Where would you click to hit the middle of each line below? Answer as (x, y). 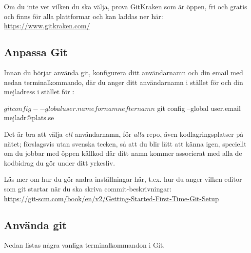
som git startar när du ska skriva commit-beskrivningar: (88, 188)
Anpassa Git (36, 52)
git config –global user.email (199, 108)
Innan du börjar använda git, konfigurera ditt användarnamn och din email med (124, 72)
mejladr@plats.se (29, 117)
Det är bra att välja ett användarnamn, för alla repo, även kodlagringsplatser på (124, 134)
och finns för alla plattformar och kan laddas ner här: (84, 16)
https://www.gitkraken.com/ (47, 26)
